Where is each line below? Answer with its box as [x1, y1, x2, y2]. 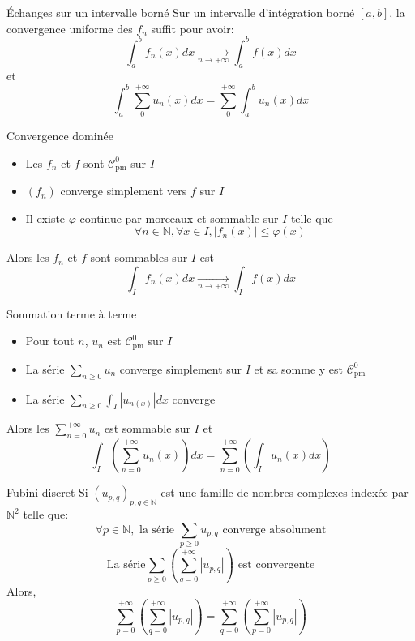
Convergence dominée [6, 127, 113, 144]
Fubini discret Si [6, 484, 88, 501]
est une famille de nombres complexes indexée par [160, 484, 409, 501]
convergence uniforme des [6, 19, 133, 36]
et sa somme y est [254, 360, 344, 377]
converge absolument [222, 523, 327, 536]
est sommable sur [104, 420, 190, 437]
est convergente [237, 559, 315, 571]
